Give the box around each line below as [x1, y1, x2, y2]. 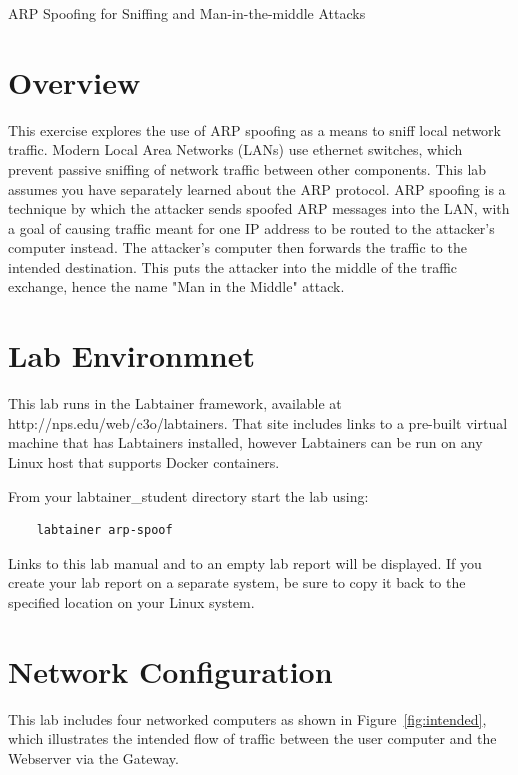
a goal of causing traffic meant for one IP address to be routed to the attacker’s [8, 217, 495, 238]
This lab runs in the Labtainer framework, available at [8, 393, 342, 414]
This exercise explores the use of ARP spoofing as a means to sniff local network [8, 119, 501, 140]
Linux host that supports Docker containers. [8, 451, 280, 472]
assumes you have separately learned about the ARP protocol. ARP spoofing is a [8, 178, 506, 199]
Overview [8, 61, 141, 102]
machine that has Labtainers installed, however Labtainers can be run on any [8, 432, 483, 453]
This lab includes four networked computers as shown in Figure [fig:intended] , [8, 708, 487, 729]
